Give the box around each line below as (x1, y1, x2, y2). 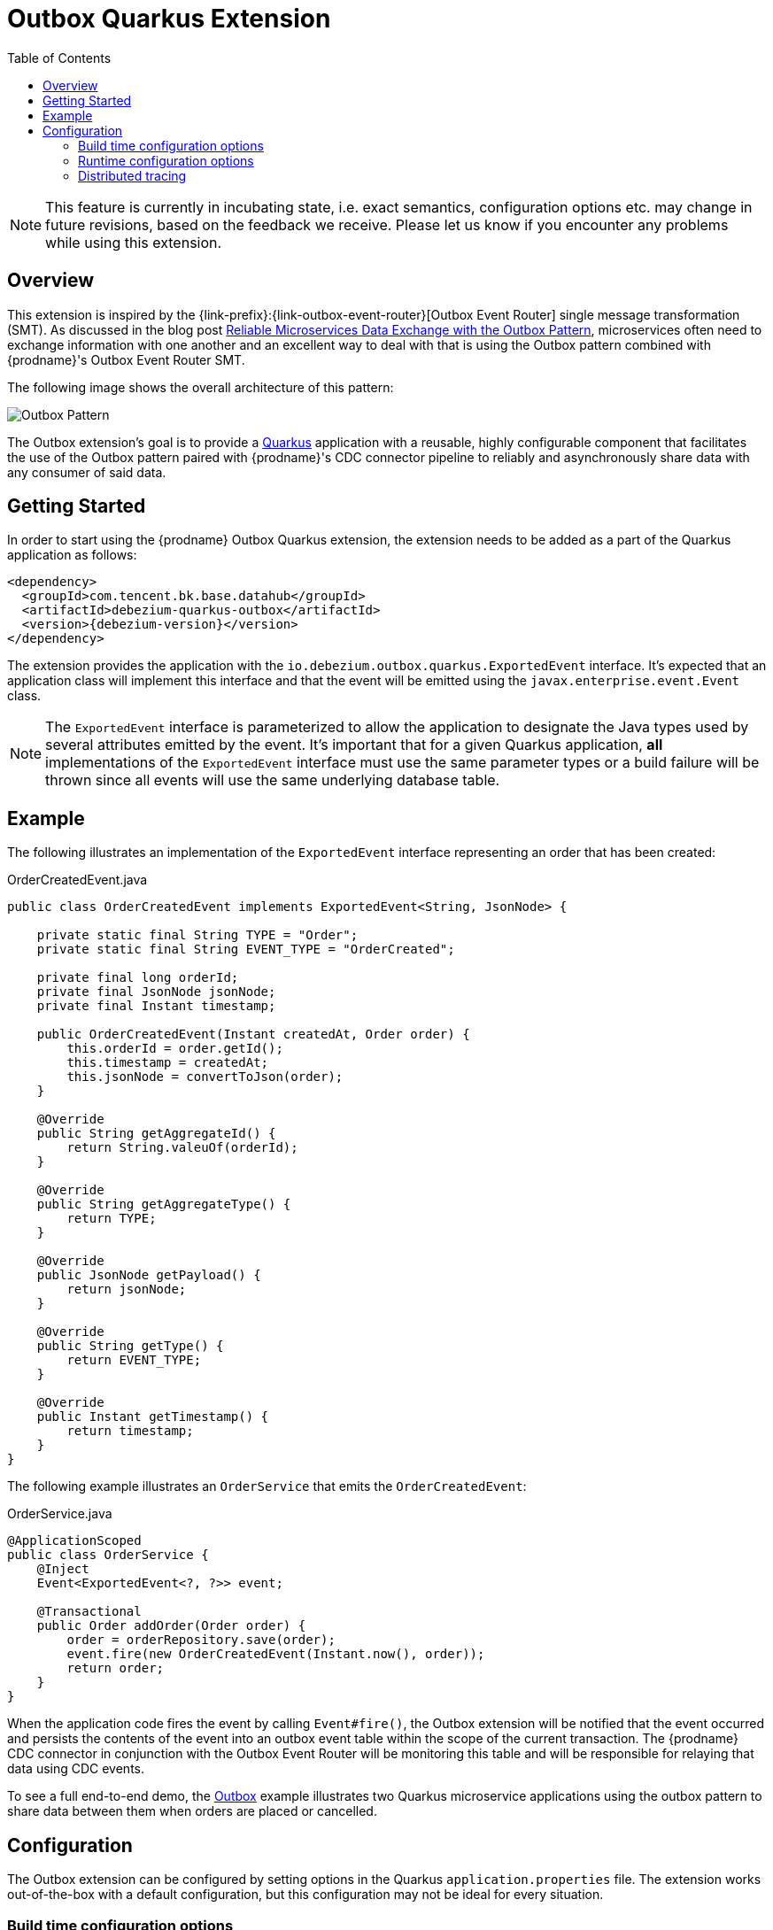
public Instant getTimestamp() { (36, 1409, 269, 1424)
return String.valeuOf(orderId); (66, 1140, 298, 1155)
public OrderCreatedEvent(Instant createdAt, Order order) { (36, 1027, 470, 1042)
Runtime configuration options (78, 152, 254, 168)
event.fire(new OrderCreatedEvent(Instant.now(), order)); (66, 1647, 485, 1662)
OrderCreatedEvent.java (7, 872, 148, 888)
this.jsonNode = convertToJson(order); (66, 1069, 344, 1085)
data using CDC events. (7, 1761, 145, 1777)
